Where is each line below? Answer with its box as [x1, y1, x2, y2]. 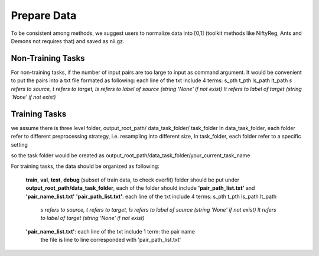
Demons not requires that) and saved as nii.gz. [11, 37, 125, 44]
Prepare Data [11, 9, 77, 22]
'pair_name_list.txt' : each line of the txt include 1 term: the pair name [25, 228, 195, 235]
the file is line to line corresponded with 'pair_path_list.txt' [40, 236, 181, 244]
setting [11, 141, 28, 148]
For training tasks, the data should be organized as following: [11, 163, 159, 170]
